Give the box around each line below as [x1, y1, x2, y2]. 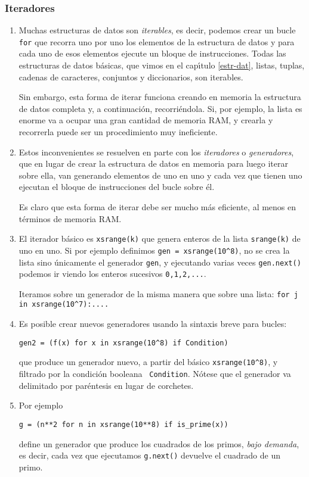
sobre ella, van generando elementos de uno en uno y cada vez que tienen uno [18, 169, 302, 181]
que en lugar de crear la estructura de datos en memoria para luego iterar [18, 157, 289, 170]
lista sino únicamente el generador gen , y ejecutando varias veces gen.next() [18, 255, 301, 268]
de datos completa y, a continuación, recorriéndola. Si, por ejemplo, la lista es [18, 102, 302, 114]
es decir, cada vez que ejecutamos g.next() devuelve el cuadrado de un [18, 449, 280, 462]
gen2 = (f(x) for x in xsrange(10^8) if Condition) [18, 338, 228, 347]
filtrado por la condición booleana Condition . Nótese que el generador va [18, 367, 291, 380]
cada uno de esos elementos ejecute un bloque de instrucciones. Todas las [18, 47, 286, 60]
